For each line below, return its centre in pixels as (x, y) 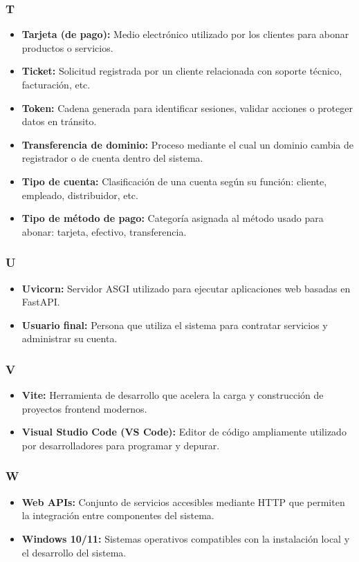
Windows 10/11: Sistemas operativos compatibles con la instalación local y (186, 538)
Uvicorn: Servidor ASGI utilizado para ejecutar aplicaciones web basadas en (186, 288)
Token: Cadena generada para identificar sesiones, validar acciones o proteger (187, 107)
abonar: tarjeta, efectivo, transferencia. (104, 231)
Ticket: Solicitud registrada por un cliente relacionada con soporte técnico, (182, 71)
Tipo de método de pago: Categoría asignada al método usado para (173, 218)
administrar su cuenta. (70, 338)
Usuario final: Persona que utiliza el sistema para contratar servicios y (175, 325)
